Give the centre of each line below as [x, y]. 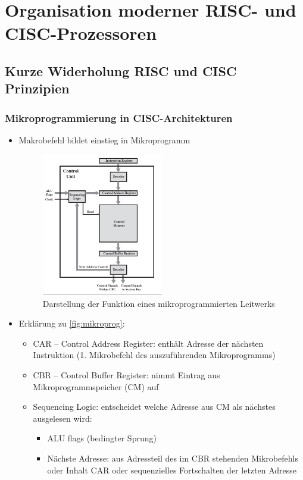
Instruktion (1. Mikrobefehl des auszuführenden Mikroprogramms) [154, 355]
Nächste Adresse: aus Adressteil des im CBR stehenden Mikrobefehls [173, 458]
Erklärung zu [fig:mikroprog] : [72, 323]
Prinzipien [37, 88]
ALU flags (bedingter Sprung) [102, 438]
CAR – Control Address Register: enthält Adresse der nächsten [148, 343]
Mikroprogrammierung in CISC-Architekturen [119, 117]
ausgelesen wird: [63, 418]
